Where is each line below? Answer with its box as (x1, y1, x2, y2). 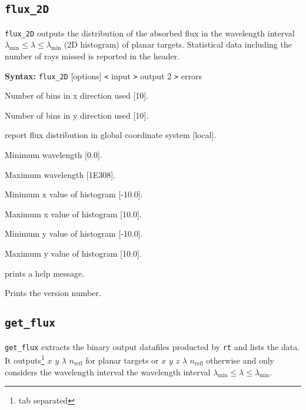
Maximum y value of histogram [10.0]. (5, 247, 142, 260)
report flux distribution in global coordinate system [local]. (5, 129, 217, 141)
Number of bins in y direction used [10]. (5, 109, 149, 121)
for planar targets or (85, 354, 159, 366)
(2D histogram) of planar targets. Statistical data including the (64, 38, 292, 51)
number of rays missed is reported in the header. (5, 50, 180, 62)
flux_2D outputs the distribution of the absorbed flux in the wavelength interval (5, 26, 295, 39)
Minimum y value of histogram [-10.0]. (5, 227, 143, 240)
